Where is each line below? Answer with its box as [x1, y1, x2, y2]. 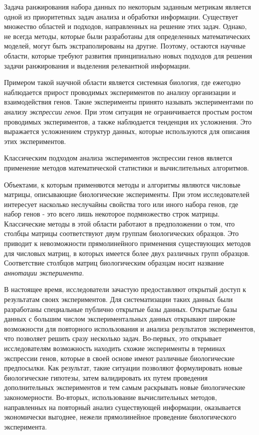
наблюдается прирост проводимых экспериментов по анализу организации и [4, 86, 236, 97]
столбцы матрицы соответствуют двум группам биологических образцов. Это [4, 228, 239, 238]
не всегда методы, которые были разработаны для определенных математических [4, 30, 251, 41]
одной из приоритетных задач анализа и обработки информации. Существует [4, 11, 238, 21]
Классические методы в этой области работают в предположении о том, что [4, 218, 235, 228]
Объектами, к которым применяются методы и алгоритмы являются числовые [4, 179, 241, 189]
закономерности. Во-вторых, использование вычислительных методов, [4, 391, 217, 402]
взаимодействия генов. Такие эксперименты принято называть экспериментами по [4, 96, 254, 107]
